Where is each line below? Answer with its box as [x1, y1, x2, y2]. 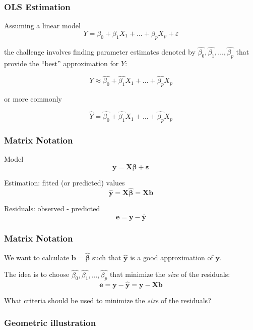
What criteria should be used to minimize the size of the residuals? [4, 295, 211, 305]
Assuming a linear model [4, 20, 81, 31]
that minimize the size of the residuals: [109, 269, 230, 279]
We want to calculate [4, 252, 70, 262]
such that [92, 252, 121, 262]
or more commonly [4, 93, 62, 104]
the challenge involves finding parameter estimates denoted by [4, 46, 196, 57]
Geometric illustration [4, 316, 96, 329]
